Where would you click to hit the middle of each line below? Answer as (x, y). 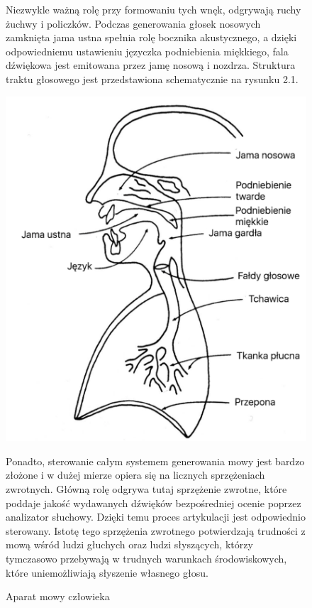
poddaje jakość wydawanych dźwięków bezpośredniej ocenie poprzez (154, 503)
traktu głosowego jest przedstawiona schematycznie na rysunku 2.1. (152, 78)
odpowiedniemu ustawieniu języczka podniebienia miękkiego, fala (147, 51)
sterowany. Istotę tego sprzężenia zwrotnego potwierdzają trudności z (156, 530)
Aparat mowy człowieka (58, 596)
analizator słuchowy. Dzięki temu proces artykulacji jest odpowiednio (156, 517)
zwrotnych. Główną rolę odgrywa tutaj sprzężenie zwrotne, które (146, 488)
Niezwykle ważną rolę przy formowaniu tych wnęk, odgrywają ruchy (154, 9)
